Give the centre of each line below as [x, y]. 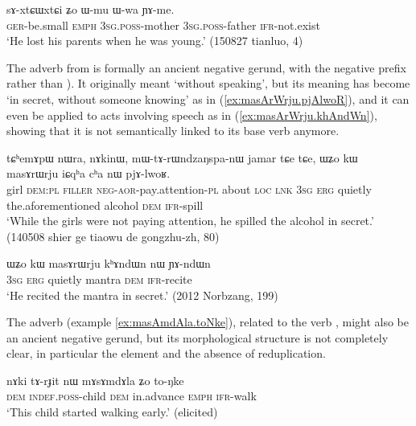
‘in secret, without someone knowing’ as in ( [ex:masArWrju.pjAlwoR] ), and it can [208, 98]
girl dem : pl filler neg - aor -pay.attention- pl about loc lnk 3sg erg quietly [189, 188]
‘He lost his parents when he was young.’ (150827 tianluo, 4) [155, 41]
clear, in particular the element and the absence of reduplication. [166, 353]
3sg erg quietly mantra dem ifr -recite [99, 279]
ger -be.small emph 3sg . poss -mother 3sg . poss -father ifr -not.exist [163, 25]
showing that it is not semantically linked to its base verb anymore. [173, 131]
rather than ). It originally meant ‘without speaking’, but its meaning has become [208, 83]
